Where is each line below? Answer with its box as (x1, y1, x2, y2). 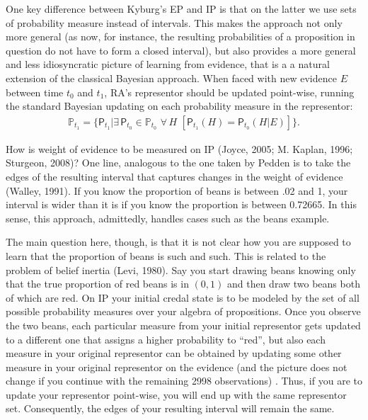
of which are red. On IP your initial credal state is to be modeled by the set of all (6, 290, 360, 305)
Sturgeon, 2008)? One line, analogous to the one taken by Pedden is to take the (6, 155, 351, 170)
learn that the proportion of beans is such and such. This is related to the (6, 248, 326, 263)
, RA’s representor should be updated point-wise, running (104, 84, 355, 99)
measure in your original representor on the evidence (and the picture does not (6, 359, 347, 374)
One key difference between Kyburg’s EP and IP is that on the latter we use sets (6, 1, 357, 16)
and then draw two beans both (226, 276, 360, 291)
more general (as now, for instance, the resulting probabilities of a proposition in (6, 29, 355, 44)
